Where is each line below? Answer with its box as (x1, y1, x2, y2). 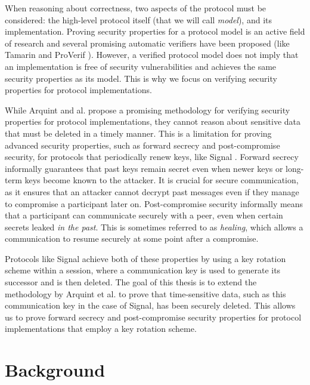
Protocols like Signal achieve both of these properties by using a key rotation (5, 252, 286, 264)
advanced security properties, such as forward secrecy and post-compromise (5, 138, 280, 151)
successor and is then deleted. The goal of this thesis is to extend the (5, 276, 257, 288)
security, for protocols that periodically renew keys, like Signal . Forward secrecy (5, 150, 299, 163)
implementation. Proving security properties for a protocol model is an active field (5, 25, 305, 38)
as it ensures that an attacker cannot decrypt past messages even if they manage (5, 185, 299, 198)
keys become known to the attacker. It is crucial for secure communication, (24, 174, 299, 186)
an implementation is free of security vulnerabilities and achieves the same (5, 60, 277, 72)
